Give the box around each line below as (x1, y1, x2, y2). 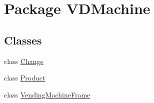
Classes (4, 32, 42, 47)
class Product (4, 72, 45, 83)
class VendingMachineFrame (4, 89, 90, 99)
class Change (4, 55, 43, 66)
